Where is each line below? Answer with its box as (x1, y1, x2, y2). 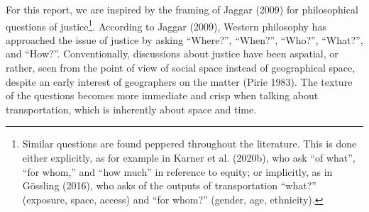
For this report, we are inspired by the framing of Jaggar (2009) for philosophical (6, 2, 358, 16)
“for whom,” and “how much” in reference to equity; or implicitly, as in (22, 164, 333, 179)
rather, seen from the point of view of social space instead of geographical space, (6, 60, 356, 75)
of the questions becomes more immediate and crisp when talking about (6, 88, 319, 103)
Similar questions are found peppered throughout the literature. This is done (22, 136, 357, 151)
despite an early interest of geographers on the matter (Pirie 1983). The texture (6, 74, 353, 89)
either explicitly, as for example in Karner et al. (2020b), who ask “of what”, (22, 150, 356, 164)
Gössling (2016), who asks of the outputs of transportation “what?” (22, 178, 316, 193)
